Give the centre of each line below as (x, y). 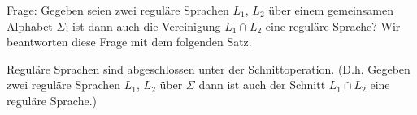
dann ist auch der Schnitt (262, 85)
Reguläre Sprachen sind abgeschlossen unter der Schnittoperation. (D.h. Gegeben (208, 68)
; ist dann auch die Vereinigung (143, 26)
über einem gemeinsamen (331, 10)
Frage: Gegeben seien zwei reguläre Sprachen (118, 10)
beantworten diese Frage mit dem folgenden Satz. (129, 42)
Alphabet (30, 26)
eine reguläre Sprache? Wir (333, 26)
